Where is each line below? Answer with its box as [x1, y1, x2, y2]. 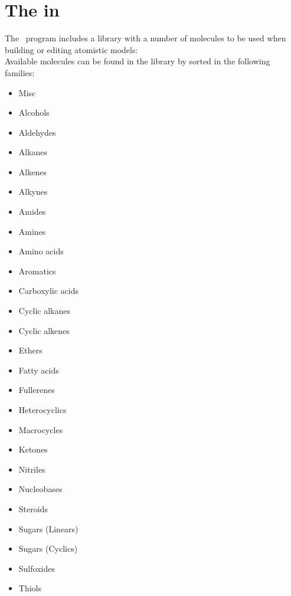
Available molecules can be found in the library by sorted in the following [5, 55, 270, 67]
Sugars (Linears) [18, 522, 79, 535]
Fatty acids [18, 364, 59, 376]
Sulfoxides [18, 562, 55, 574]
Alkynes [18, 185, 48, 198]
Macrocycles [18, 423, 63, 435]
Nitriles [18, 463, 45, 475]
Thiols [18, 582, 41, 594]
